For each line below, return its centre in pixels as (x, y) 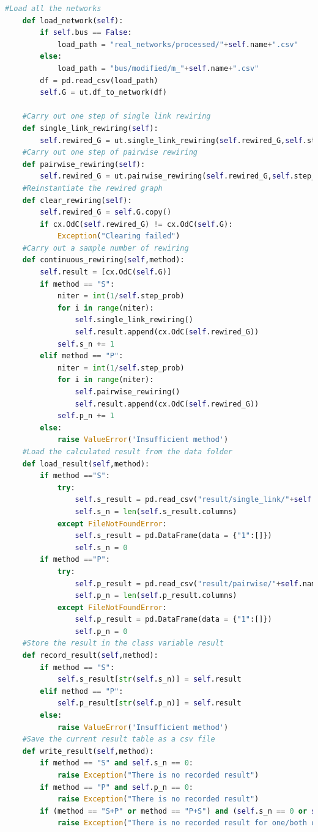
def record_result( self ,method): (90, 656)
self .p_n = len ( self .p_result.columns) (156, 596)
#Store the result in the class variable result (123, 643)
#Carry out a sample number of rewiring (105, 248)
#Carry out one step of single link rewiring (116, 116)
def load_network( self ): (73, 20)
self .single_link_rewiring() (134, 320)
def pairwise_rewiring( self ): (84, 164)
